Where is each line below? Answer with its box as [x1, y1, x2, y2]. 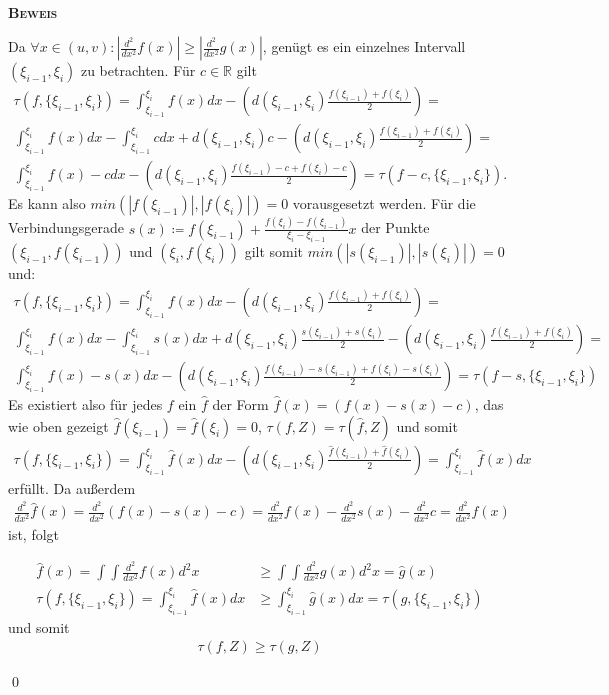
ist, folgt [8, 523, 60, 544]
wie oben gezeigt [8, 415, 109, 436]
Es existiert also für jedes [8, 394, 163, 415]
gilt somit [244, 241, 304, 262]
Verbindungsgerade [8, 217, 125, 238]
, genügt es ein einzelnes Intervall [262, 36, 466, 57]
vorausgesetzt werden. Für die [292, 193, 476, 214]
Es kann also [8, 193, 86, 214]
